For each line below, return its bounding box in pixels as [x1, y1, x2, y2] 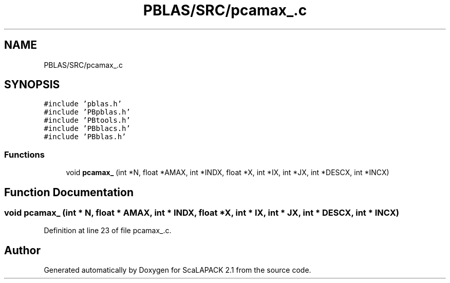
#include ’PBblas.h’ [44, 133, 126, 141]
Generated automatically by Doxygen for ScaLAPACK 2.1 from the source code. [44, 266, 311, 275]
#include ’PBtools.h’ [44, 116, 130, 125]
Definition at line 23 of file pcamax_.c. [44, 226, 172, 235]
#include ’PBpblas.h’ [44, 108, 130, 117]
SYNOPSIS [4, 78, 60, 91]
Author [4, 243, 41, 257]
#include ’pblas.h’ [44, 100, 122, 108]
